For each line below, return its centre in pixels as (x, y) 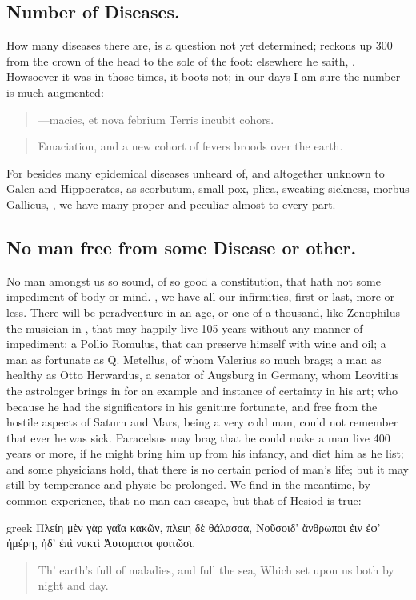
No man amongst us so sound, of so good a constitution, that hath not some (194, 280)
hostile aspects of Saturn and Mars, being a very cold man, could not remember (202, 422)
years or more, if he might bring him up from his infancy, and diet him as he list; (205, 453)
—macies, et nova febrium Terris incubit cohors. (156, 119)
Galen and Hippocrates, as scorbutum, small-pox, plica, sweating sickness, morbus (208, 188)
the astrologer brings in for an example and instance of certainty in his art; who (202, 390)
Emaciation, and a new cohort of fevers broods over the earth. (190, 146)
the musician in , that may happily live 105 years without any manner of (185, 328)
